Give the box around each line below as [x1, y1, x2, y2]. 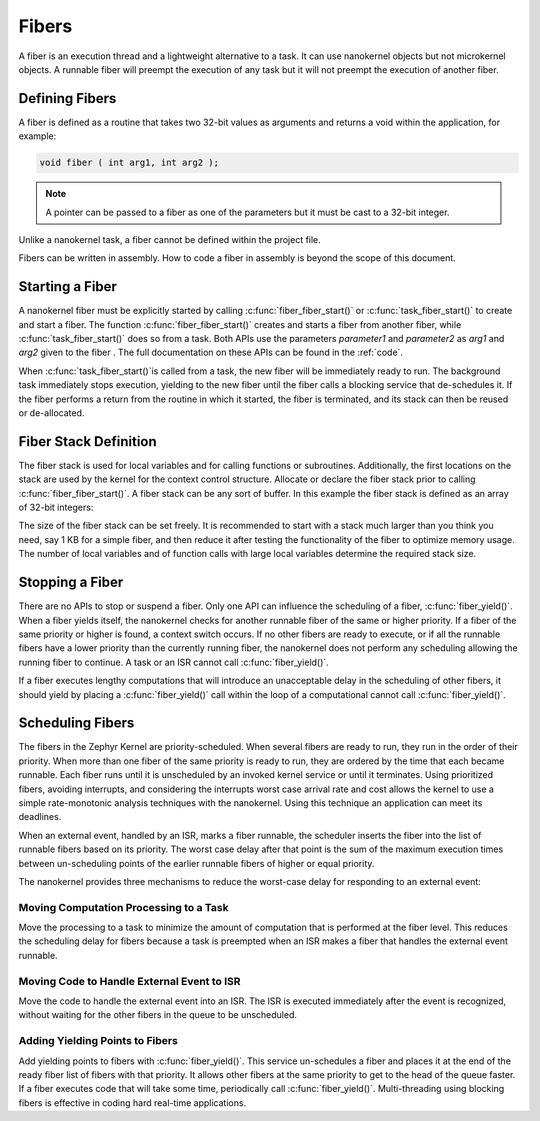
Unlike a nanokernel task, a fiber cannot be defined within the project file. [18, 233, 322, 245]
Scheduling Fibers [18, 715, 135, 732]
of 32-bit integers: [18, 501, 94, 514]
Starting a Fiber [18, 278, 117, 295]
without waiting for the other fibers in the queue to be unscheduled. [18, 1009, 298, 1021]
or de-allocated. [18, 407, 85, 419]
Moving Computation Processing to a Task [18, 900, 229, 914]
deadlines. [18, 811, 62, 823]
